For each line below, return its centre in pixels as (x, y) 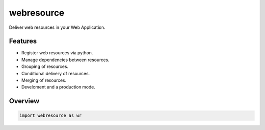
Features (23, 41)
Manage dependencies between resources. (66, 60)
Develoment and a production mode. (58, 87)
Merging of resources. (44, 80)
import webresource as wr (51, 116)
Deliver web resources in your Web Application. (57, 27)
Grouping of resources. (45, 66)
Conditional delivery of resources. (56, 73)
